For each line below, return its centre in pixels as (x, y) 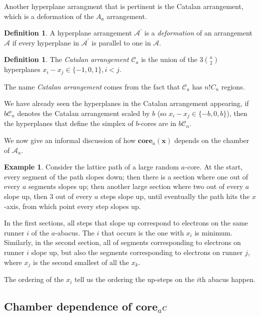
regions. (233, 86)
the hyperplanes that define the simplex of (69, 123)
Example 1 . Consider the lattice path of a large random (91, 167)
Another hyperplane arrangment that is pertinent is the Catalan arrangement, (124, 6)
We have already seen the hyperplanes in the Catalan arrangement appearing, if (126, 103)
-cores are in (157, 123)
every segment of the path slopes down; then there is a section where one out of (126, 176)
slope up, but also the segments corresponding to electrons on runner (137, 252)
